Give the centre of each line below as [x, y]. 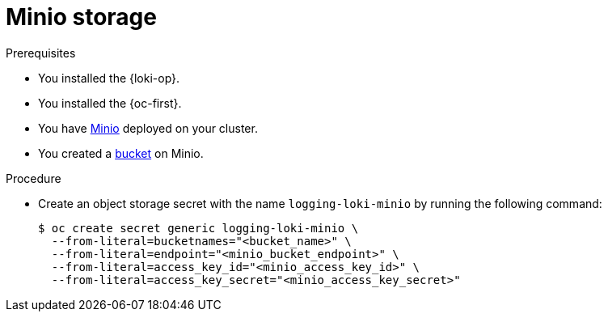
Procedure [34, 178]
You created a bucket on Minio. [121, 153]
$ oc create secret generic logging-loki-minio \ [198, 228]
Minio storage [81, 17]
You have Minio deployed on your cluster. [148, 128]
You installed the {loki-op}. [109, 78]
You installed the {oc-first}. [110, 103]
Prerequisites [41, 53]
